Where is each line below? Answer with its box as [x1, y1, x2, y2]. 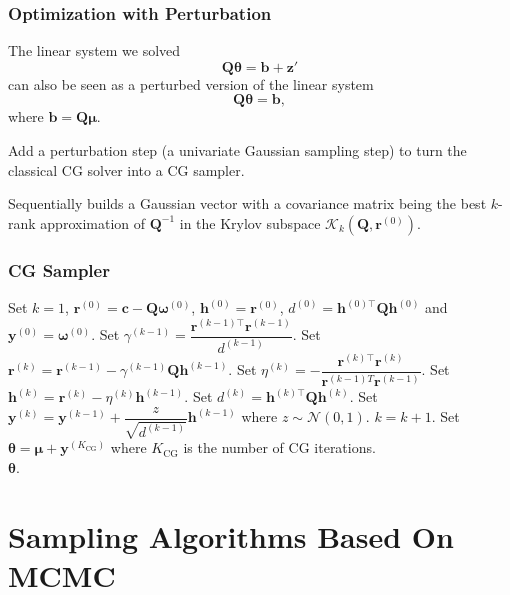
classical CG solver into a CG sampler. [8, 159, 245, 180]
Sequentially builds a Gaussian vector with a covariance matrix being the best [8, 193, 487, 214]
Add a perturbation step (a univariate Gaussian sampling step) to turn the [8, 140, 467, 160]
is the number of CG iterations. [183, 437, 376, 458]
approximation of [40, 212, 146, 233]
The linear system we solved [8, 40, 181, 61]
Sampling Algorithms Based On [8, 515, 454, 556]
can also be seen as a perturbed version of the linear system [8, 73, 374, 94]
